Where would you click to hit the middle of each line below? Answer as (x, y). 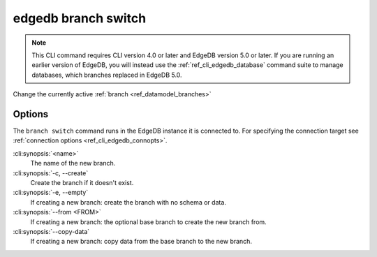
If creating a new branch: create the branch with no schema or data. (128, 202)
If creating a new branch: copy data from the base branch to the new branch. (141, 242)
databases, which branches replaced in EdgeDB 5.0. (107, 75)
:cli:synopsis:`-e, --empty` (51, 193)
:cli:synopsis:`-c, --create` (51, 173)
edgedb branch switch (80, 18)
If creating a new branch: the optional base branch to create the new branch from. (148, 222)
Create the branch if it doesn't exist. (82, 182)
